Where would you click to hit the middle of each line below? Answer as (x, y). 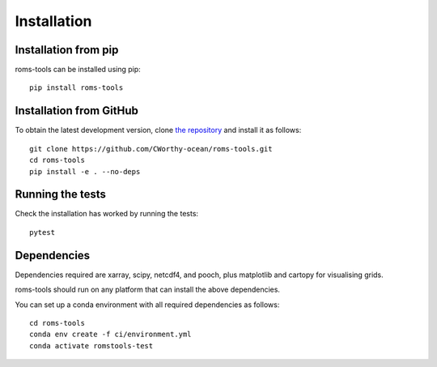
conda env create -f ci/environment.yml (110, 335)
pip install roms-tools (76, 88)
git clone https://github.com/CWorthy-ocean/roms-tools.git (151, 149)
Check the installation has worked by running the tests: (106, 214)
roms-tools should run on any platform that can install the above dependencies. (148, 290)
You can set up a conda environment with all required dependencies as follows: (147, 305)
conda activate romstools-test (91, 346)
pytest (42, 232)
